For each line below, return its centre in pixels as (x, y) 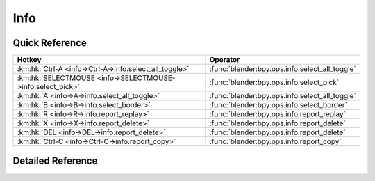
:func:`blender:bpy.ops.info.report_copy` (275, 141)
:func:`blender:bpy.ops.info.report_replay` (278, 114)
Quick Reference (50, 43)
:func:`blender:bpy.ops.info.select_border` (278, 105)
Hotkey (29, 60)
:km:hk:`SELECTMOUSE (56, 78)
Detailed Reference (55, 161)
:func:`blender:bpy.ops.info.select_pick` (274, 82)
